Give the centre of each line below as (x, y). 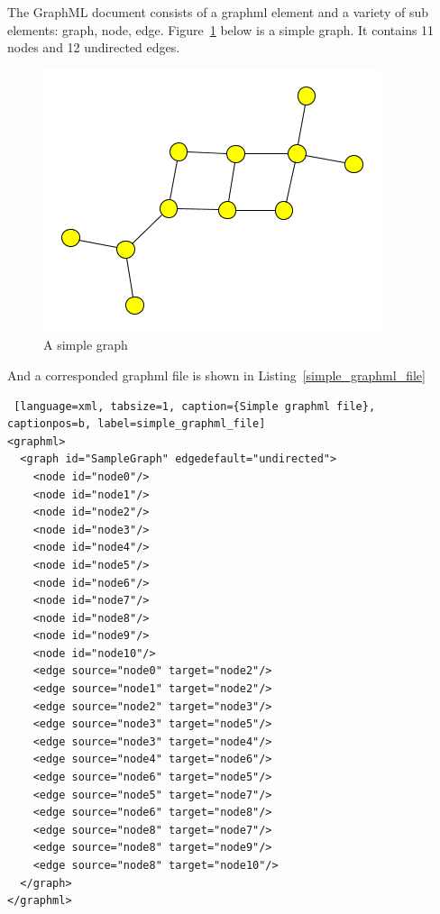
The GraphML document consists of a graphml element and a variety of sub (218, 12)
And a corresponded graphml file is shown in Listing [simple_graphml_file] (216, 375)
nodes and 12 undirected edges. (94, 47)
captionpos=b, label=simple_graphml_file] (137, 424)
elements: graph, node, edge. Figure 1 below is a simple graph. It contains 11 (221, 29)
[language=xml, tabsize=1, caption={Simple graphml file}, (195, 406)
